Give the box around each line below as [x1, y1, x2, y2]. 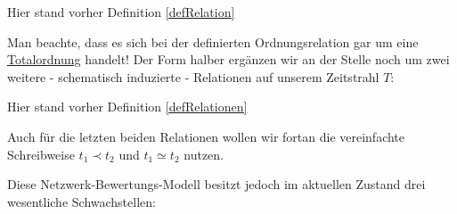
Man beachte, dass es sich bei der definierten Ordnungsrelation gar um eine [7, 32, 419, 51]
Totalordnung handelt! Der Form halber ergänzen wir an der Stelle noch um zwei [7, 50, 450, 69]
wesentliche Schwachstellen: [7, 192, 156, 210]
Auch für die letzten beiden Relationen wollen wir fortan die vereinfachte [7, 127, 405, 145]
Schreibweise [7, 144, 75, 163]
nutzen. [184, 144, 224, 163]
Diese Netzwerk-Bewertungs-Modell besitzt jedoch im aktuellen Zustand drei [7, 175, 426, 193]
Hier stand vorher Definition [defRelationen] [7, 97, 248, 116]
